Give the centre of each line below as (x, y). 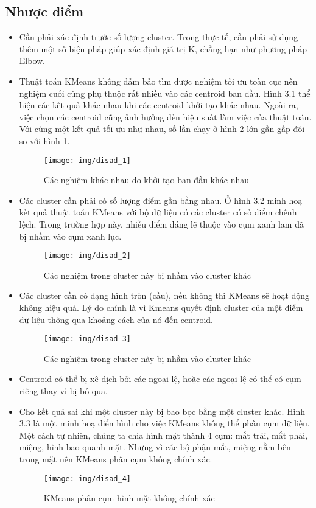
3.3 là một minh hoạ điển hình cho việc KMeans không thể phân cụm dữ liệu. (164, 423)
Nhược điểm (44, 11)
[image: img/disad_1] (87, 160)
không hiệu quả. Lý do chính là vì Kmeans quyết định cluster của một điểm (161, 308)
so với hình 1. (44, 140)
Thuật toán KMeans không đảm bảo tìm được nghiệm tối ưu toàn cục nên (158, 81)
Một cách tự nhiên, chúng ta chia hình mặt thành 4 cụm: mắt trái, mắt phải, (163, 435)
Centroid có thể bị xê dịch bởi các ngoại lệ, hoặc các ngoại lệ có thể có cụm (160, 379)
